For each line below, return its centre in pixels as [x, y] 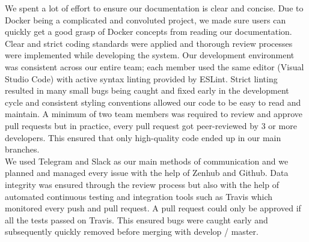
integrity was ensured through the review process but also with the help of [142, 184]
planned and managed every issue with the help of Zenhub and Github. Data [147, 173]
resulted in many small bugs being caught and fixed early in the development [147, 90]
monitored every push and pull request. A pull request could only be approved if [153, 208]
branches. [22, 149]
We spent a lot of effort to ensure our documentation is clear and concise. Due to [154, 8]
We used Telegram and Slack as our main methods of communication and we [147, 161]
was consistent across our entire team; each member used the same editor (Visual [154, 66]
